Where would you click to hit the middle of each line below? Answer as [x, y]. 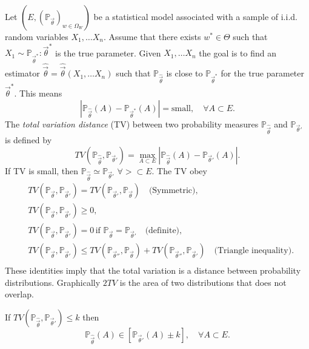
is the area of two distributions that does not [203, 282]
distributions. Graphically [53, 282]
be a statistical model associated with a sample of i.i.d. [195, 16]
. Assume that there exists [152, 36]
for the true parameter [263, 73]
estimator [22, 73]
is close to [184, 73]
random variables [37, 36]
